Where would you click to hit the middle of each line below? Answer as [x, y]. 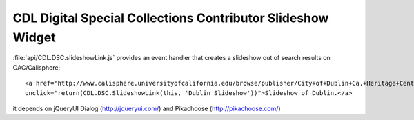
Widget [34, 37]
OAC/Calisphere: [37, 67]
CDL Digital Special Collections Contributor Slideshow [171, 18]
